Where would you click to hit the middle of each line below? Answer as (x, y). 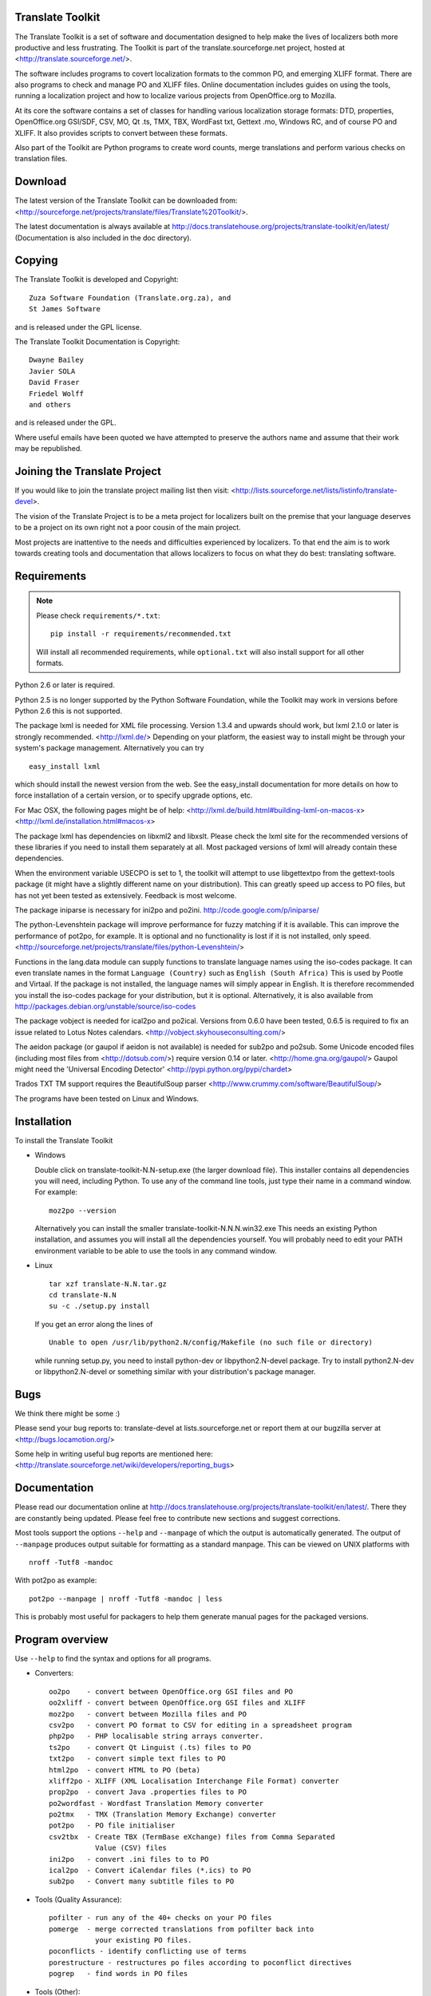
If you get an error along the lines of (94, 1324)
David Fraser (54, 382)
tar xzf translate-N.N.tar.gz (108, 1284)
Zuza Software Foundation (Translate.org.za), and (130, 298)
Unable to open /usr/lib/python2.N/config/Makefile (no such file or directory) (211, 1343)
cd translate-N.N (83, 1295)
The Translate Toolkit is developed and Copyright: (97, 279)
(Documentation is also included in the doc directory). (103, 238)
